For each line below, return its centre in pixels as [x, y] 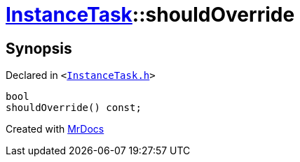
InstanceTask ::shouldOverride [150, 15]
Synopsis [39, 48]
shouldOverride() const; [74, 108]
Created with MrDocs [55, 129]
